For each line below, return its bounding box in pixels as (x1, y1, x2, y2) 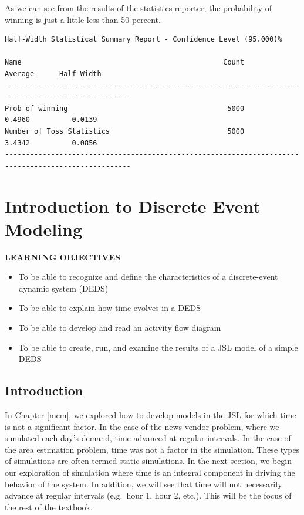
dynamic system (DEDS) (18, 282, 109, 294)
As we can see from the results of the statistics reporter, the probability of (5, 2, 272, 13)
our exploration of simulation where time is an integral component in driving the (5, 466, 295, 478)
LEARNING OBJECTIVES (5, 250, 120, 263)
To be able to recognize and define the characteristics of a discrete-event (18, 270, 278, 283)
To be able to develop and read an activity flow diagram (18, 321, 221, 333)
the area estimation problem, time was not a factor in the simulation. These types (5, 443, 300, 455)
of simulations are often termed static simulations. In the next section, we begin (5, 455, 292, 467)
